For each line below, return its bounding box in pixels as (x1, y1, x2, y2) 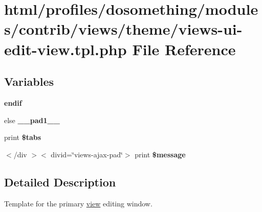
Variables (4, 74, 54, 89)
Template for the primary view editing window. (4, 198, 152, 208)
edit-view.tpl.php (4, 38, 127, 59)
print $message (135, 149, 186, 159)
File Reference (132, 38, 236, 59)
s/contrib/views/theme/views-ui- (4, 18, 243, 39)
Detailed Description (4, 174, 116, 190)
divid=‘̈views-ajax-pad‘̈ (51, 149, 123, 159)
